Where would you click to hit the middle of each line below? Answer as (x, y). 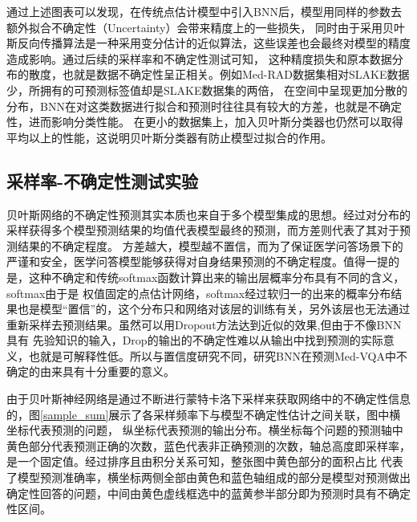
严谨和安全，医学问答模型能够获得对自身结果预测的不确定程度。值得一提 (197, 261)
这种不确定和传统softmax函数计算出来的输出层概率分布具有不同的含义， (217, 277)
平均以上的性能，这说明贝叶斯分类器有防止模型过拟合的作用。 (169, 137)
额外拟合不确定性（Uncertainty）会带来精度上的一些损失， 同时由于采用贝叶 (206, 27)
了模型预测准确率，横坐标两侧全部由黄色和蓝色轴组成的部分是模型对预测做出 (208, 477)
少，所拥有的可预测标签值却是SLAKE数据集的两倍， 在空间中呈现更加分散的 (207, 90)
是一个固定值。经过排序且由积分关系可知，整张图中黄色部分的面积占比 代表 (205, 461)
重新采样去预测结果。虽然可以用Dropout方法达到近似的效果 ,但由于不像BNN (204, 324)
